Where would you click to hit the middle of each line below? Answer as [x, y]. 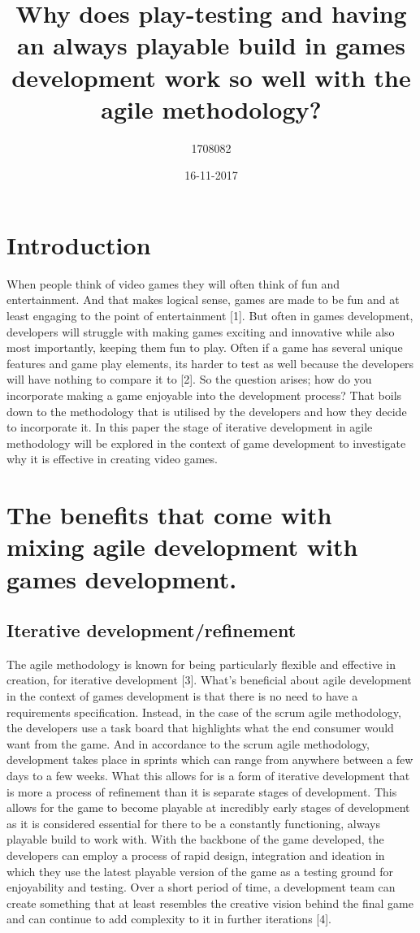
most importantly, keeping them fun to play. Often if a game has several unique [205, 347]
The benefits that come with [169, 515]
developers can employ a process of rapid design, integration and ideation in [196, 855]
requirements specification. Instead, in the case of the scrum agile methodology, [204, 712]
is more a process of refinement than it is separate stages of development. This [202, 791]
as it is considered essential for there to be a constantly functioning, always [193, 823]
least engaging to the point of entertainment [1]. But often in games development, [210, 315]
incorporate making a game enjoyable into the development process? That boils [204, 395]
